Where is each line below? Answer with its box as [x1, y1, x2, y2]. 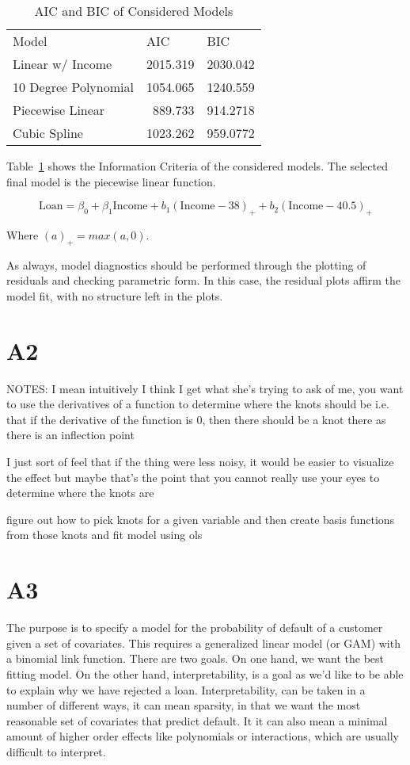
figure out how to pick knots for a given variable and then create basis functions [6, 511, 395, 527]
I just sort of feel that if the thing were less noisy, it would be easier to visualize [6, 453, 394, 470]
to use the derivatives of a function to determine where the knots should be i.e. [6, 396, 389, 412]
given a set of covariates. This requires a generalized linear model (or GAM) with [6, 634, 401, 651]
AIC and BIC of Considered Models [34, 2, 233, 20]
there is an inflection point [6, 426, 135, 443]
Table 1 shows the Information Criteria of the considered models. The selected [6, 158, 388, 174]
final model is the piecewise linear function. [6, 173, 216, 189]
